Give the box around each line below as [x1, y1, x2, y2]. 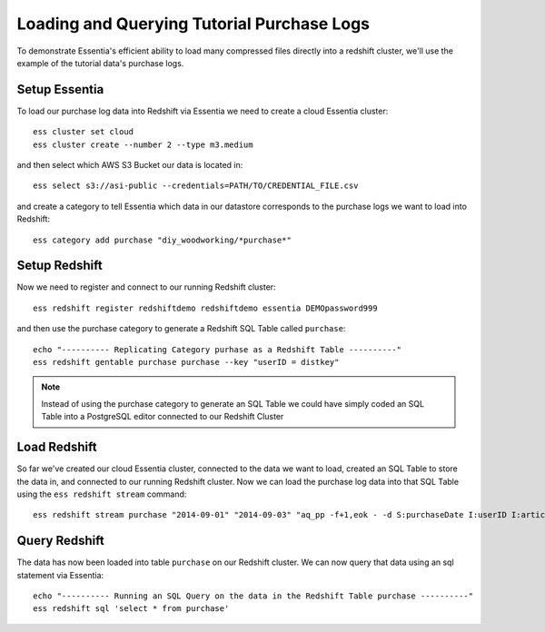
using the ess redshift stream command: [16, 489, 187, 499]
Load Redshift [16, 439, 97, 455]
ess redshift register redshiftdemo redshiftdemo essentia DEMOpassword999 [33, 302, 378, 313]
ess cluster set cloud [33, 127, 134, 137]
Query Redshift [16, 533, 104, 548]
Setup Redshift [16, 258, 104, 273]
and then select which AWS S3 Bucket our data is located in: [16, 160, 243, 171]
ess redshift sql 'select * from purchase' [33, 604, 230, 614]
